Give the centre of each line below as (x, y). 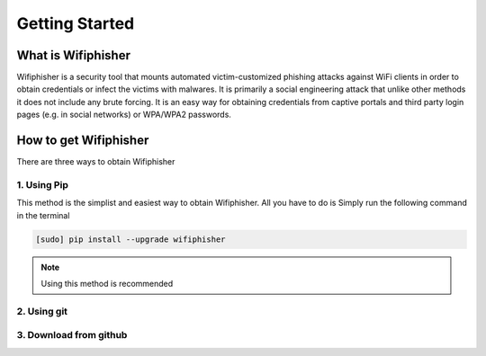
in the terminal (43, 215)
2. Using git (42, 311)
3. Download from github (72, 335)
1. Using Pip (43, 184)
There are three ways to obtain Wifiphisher (96, 162)
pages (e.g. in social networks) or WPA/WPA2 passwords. (124, 115)
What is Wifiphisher (73, 55)
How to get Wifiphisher (83, 141)
